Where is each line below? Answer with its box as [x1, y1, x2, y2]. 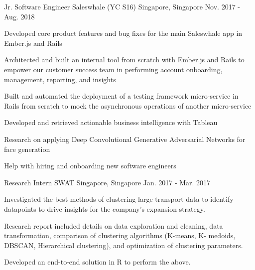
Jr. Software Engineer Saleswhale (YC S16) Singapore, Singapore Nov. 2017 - [4, 1, 241, 11]
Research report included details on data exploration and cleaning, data [4, 220, 223, 231]
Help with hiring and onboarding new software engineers [4, 160, 176, 171]
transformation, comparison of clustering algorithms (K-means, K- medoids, [4, 230, 236, 241]
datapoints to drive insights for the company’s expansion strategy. [4, 203, 205, 214]
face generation [4, 143, 50, 154]
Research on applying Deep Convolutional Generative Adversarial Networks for [4, 134, 246, 144]
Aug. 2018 [4, 11, 35, 21]
